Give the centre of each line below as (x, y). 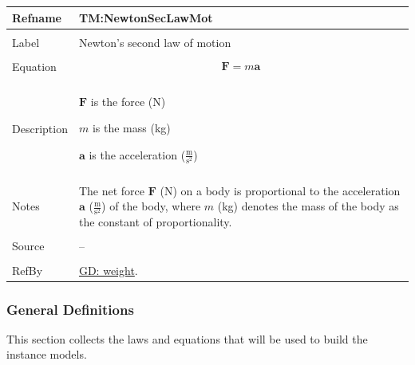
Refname (37, 17)
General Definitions (70, 309)
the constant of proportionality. (155, 222)
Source (28, 246)
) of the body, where (151, 206)
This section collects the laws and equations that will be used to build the (187, 338)
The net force (112, 190)
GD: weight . (108, 270)
